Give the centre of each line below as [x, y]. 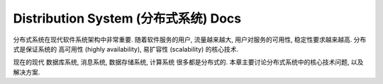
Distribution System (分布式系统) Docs [127, 18]
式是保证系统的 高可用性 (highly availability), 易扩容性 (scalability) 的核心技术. [126, 49]
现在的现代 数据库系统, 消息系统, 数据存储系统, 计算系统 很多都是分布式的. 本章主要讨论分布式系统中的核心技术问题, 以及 [188, 62]
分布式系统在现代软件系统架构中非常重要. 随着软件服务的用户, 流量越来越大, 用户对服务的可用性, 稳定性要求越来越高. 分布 [190, 40]
